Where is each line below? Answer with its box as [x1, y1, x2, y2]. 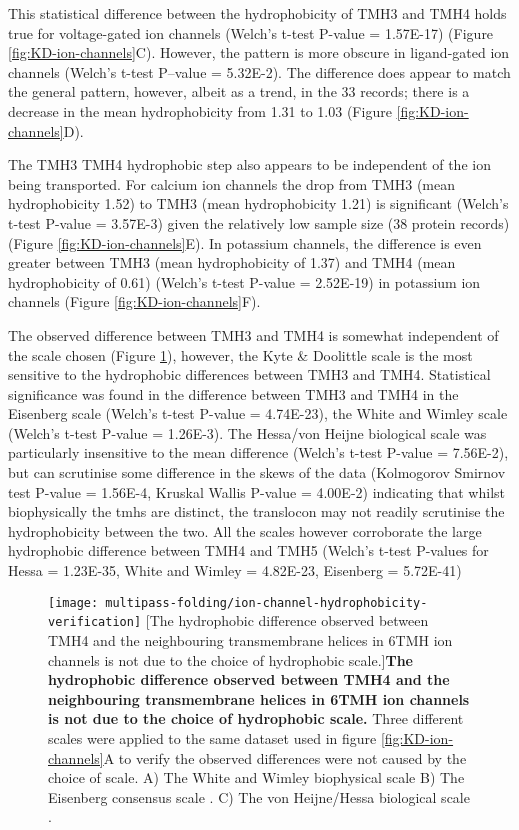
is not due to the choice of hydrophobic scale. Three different [48, 708, 464, 729]
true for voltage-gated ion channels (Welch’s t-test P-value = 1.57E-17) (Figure [8, 22, 494, 43]
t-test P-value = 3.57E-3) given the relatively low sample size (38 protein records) [8, 212, 510, 233]
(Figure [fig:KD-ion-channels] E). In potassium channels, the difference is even [8, 232, 482, 253]
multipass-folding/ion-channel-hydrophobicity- [105, 595, 428, 610]
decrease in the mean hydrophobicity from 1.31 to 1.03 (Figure [8, 100, 392, 121]
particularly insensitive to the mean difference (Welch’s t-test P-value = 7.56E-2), [8, 442, 509, 463]
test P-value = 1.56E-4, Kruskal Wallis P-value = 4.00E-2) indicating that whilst [8, 481, 505, 502]
